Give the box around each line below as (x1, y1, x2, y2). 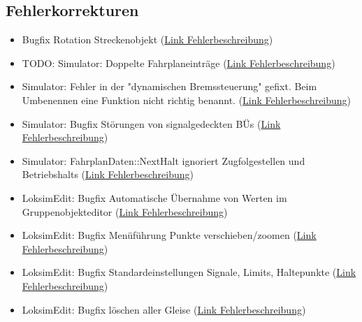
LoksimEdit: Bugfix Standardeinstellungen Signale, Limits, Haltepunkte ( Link (22, 265, 356, 279)
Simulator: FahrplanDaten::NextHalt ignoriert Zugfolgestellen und (22, 153, 305, 168)
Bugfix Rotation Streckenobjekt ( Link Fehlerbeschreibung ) (22, 32, 273, 47)
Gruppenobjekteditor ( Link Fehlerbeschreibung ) (22, 204, 228, 219)
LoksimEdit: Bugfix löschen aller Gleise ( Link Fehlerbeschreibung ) (22, 302, 306, 316)
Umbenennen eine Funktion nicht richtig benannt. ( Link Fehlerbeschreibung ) (22, 92, 352, 107)
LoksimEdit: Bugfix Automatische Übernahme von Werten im (22, 190, 287, 205)
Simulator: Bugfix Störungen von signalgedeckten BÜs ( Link (22, 116, 281, 131)
